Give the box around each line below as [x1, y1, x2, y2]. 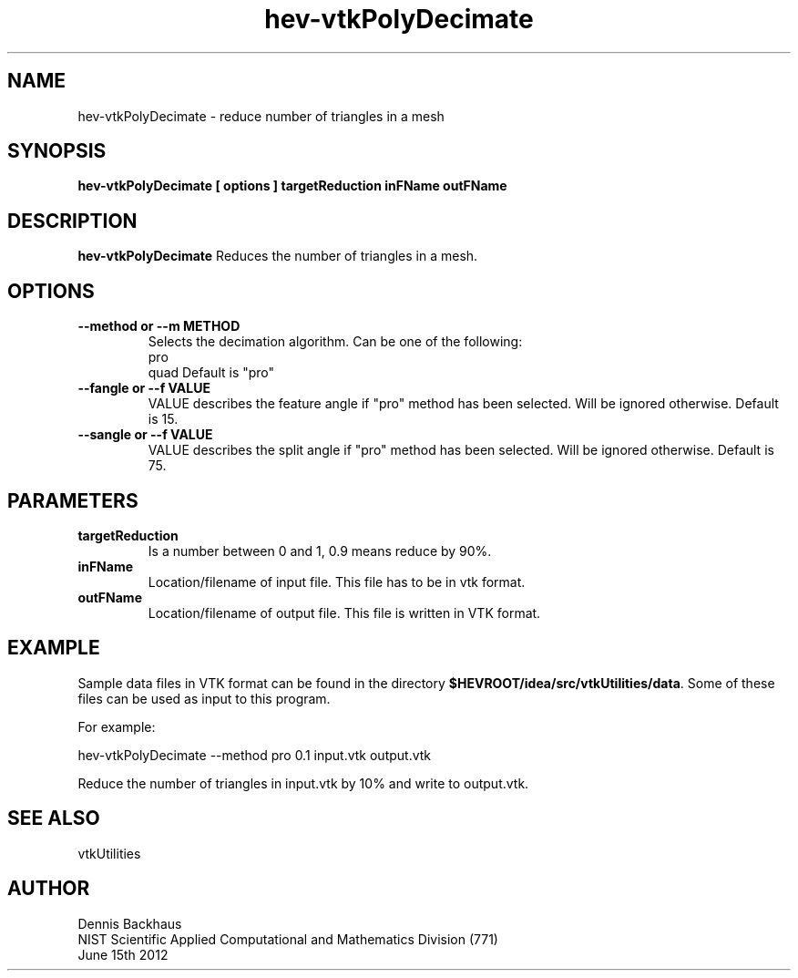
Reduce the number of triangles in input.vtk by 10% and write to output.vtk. [77, 775, 529, 791]
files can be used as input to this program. [77, 690, 331, 706]
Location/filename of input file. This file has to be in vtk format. [148, 573, 526, 590]
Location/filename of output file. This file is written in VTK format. [148, 604, 541, 621]
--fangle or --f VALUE [77, 380, 210, 396]
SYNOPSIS [7, 139, 107, 163]
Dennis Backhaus [77, 915, 182, 932]
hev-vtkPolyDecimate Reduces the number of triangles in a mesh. [77, 248, 478, 264]
